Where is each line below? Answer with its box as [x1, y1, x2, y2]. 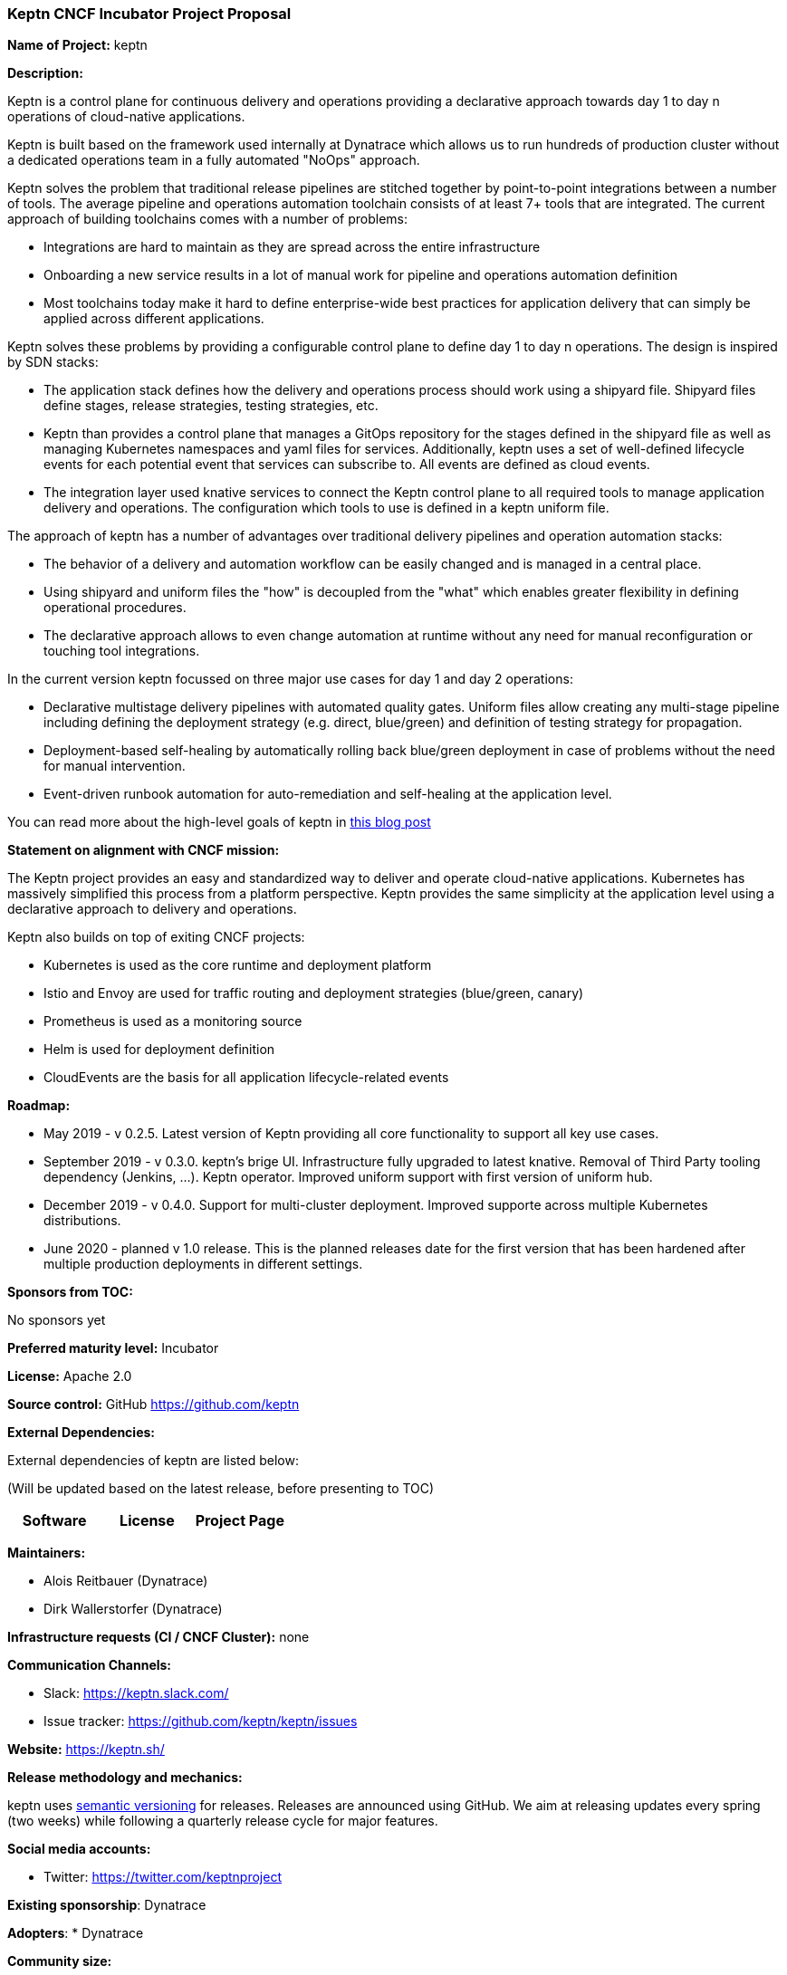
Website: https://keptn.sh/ [7, 1741, 165, 1758]
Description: [7, 65, 83, 81]
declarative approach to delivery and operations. [7, 901, 297, 917]
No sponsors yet [7, 1312, 106, 1328]
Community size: [7, 1953, 112, 1970]
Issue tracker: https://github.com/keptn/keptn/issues [43, 1713, 358, 1730]
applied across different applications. [43, 311, 264, 327]
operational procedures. [43, 599, 187, 616]
